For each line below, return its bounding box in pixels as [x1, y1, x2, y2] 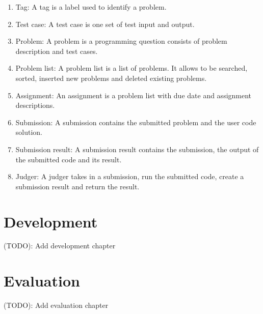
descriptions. [15, 100, 55, 110]
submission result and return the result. [15, 181, 140, 191]
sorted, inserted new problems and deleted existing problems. [15, 72, 207, 83]
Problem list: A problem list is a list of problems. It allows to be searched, [15, 63, 248, 73]
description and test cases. [15, 45, 98, 56]
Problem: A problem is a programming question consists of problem [15, 36, 227, 46]
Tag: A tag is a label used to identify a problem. [15, 2, 167, 12]
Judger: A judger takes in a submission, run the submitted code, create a [15, 171, 244, 182]
